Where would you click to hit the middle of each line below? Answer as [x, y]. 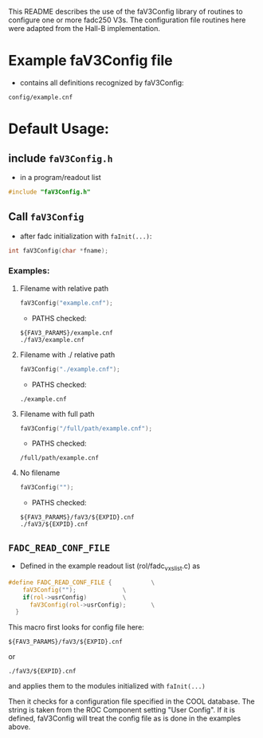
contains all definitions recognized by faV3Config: [102, 82]
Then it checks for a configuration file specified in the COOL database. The [131, 701]
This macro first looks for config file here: [77, 627]
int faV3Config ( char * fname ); [59, 250]
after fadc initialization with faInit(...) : [86, 236]
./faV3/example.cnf [52, 340]
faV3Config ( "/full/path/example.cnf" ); [86, 428]
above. [20, 727]
